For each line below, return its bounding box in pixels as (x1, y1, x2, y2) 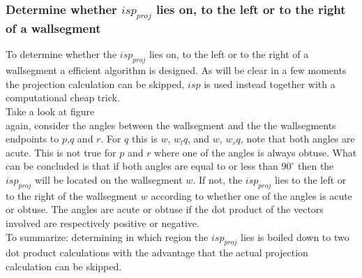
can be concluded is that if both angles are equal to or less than (6, 159, 278, 173)
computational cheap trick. (6, 90, 120, 105)
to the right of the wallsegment (6, 188, 138, 203)
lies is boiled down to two (241, 229, 349, 244)
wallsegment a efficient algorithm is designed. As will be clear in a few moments (6, 63, 347, 78)
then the (297, 159, 334, 173)
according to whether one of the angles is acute (151, 188, 352, 203)
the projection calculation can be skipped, (6, 76, 185, 91)
